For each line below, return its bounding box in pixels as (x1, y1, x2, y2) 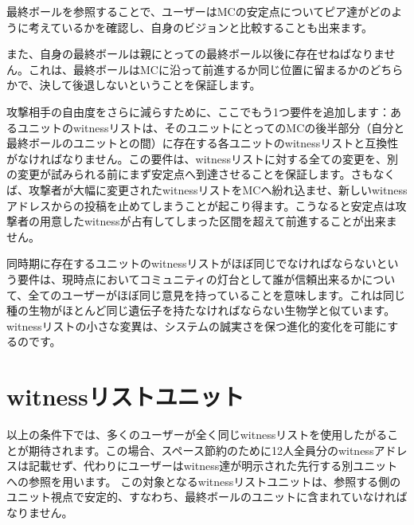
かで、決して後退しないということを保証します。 (6, 76, 261, 93)
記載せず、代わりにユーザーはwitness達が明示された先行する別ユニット (28, 457, 398, 474)
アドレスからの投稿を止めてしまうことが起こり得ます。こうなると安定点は (6, 197, 396, 214)
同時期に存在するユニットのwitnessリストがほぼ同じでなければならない (6, 255, 377, 272)
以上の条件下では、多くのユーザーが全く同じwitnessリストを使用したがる (6, 426, 388, 442)
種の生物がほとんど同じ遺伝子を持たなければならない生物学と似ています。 (6, 302, 396, 319)
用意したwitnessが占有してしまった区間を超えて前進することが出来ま (39, 213, 397, 229)
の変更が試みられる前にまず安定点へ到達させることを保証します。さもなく (6, 166, 396, 182)
